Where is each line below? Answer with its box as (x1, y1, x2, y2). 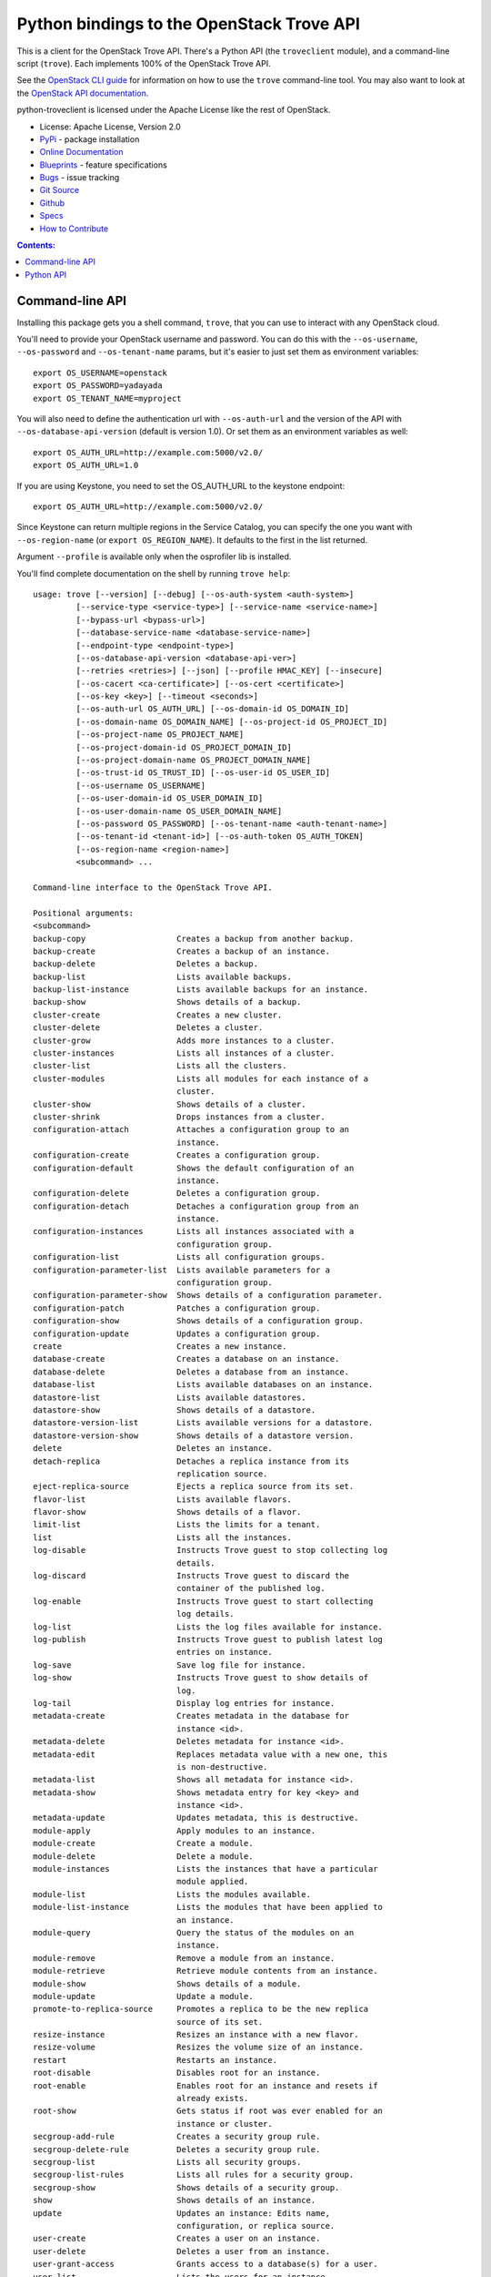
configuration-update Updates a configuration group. (33, 1328, 321, 1339)
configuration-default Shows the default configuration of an (33, 1162, 355, 1173)
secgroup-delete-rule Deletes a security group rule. (33, 2144, 321, 2154)
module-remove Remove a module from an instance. (33, 1953, 336, 1963)
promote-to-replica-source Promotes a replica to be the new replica (33, 2004, 369, 2015)
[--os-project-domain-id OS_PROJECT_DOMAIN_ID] (75, 742, 293, 752)
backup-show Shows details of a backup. (33, 997, 302, 1007)
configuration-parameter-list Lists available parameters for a (33, 1264, 331, 1275)
